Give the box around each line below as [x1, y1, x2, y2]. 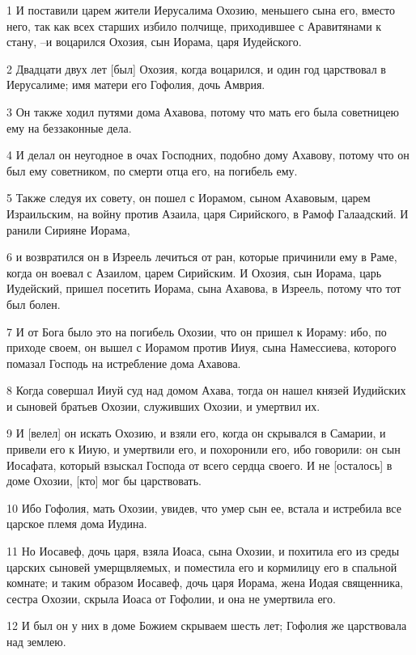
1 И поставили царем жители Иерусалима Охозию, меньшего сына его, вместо [6, 2, 395, 18]
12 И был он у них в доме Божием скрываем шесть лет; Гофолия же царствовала [6, 617, 407, 634]
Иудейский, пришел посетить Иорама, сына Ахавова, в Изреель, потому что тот [6, 280, 401, 297]
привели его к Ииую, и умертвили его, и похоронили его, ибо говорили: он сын [6, 441, 401, 458]
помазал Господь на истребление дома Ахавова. [6, 354, 241, 371]
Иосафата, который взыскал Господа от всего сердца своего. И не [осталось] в [6, 456, 393, 473]
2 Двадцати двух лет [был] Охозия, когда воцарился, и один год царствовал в [6, 60, 386, 77]
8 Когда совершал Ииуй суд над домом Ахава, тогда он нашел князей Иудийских [6, 382, 406, 399]
